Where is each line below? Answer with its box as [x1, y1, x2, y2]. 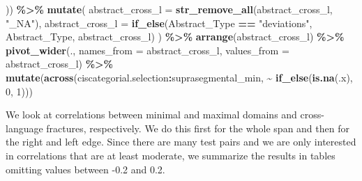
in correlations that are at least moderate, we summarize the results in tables [6, 148, 335, 162]
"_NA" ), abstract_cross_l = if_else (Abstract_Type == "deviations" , [6, 15, 312, 30]
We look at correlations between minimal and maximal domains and [6, 107, 297, 122]
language [6, 120, 43, 135]
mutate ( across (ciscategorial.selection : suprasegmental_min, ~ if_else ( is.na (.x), [6, 70, 353, 84]
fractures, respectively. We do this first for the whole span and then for [46, 120, 349, 135]
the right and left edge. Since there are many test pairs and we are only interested [6, 134, 356, 149]
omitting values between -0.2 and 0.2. [6, 162, 165, 176]
